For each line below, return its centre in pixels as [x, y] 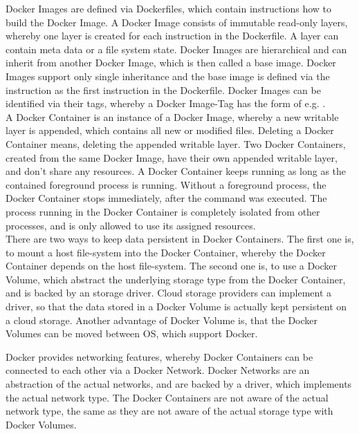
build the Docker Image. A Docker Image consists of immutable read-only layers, [177, 22]
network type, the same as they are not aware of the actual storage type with [169, 411]
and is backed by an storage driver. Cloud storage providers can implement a [169, 293]
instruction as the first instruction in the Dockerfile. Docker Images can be [163, 89]
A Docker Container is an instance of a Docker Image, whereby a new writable [172, 116]
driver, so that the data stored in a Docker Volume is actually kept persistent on [176, 306]
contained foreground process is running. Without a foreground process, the [166, 184]
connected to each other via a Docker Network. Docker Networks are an [158, 370]
